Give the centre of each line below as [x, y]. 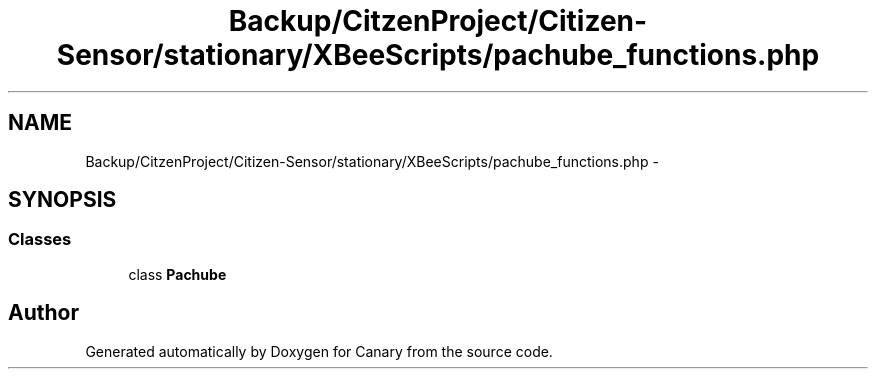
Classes [40, 239]
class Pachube [177, 274]
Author [43, 313]
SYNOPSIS [62, 200]
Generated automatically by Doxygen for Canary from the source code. [319, 351]
